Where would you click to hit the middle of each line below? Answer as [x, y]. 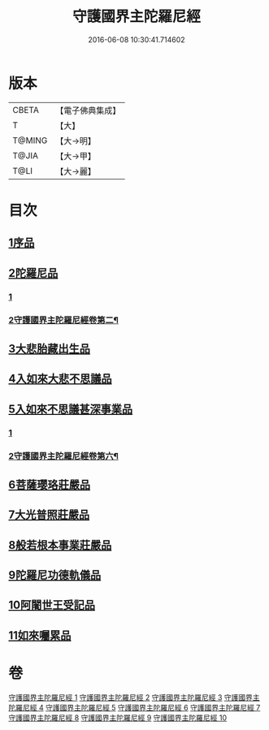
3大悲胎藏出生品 [50, 349]
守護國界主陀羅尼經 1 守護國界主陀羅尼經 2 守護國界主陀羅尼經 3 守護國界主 [134, 697]
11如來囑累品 [40, 635]
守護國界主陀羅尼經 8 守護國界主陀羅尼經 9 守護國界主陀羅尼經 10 [118, 717]
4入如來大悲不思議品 [60, 379]
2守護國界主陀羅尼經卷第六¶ [64, 456]
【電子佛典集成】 [88, 110]
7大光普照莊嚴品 [49, 515]
